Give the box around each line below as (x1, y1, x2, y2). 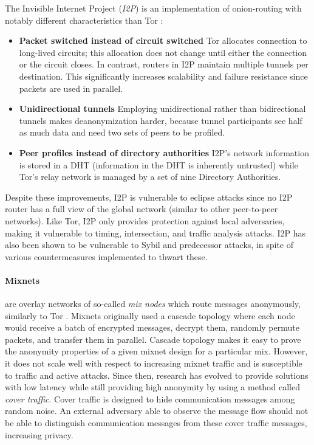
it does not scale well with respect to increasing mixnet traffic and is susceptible (5, 357, 302, 370)
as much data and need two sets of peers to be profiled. (19, 126, 225, 139)
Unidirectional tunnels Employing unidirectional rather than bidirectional (19, 102, 306, 115)
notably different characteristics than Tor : (5, 13, 163, 26)
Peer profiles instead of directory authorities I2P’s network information (19, 146, 309, 159)
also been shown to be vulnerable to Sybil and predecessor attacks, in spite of (5, 238, 294, 251)
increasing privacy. (5, 428, 73, 441)
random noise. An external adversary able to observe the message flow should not (5, 404, 309, 417)
